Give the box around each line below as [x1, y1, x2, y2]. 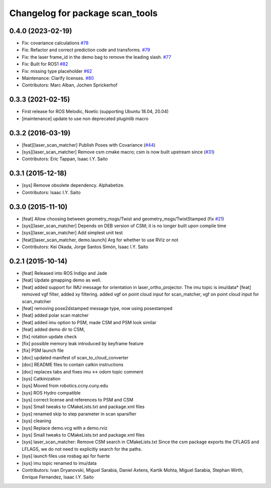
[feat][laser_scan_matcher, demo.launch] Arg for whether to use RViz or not [22, 237, 179, 243]
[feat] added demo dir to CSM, [22, 327, 85, 333]
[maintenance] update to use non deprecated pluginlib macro [22, 116, 149, 122]
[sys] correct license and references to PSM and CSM [22, 397, 133, 403]
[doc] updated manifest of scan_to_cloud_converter [22, 354, 129, 360]
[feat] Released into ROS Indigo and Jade [22, 270, 107, 276]
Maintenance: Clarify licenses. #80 [22, 75, 94, 81]
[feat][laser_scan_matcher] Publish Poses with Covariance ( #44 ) [22, 142, 156, 148]
